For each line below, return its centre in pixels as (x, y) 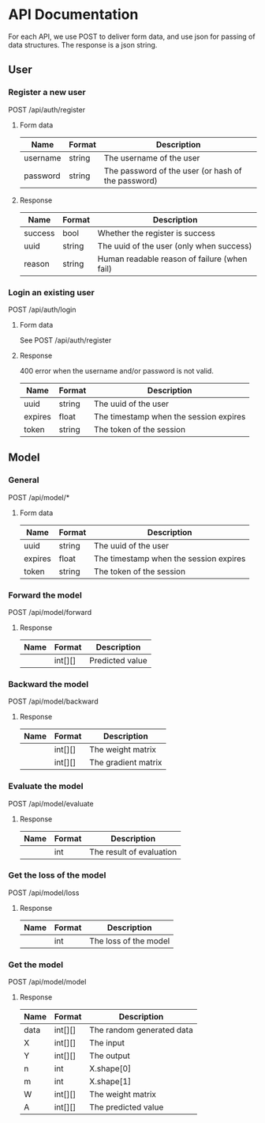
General (24, 480)
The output (110, 1056)
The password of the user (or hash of (173, 170)
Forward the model (45, 595)
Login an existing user (51, 292)
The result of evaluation (133, 852)
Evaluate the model (46, 787)
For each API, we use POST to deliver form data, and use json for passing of (132, 36)
